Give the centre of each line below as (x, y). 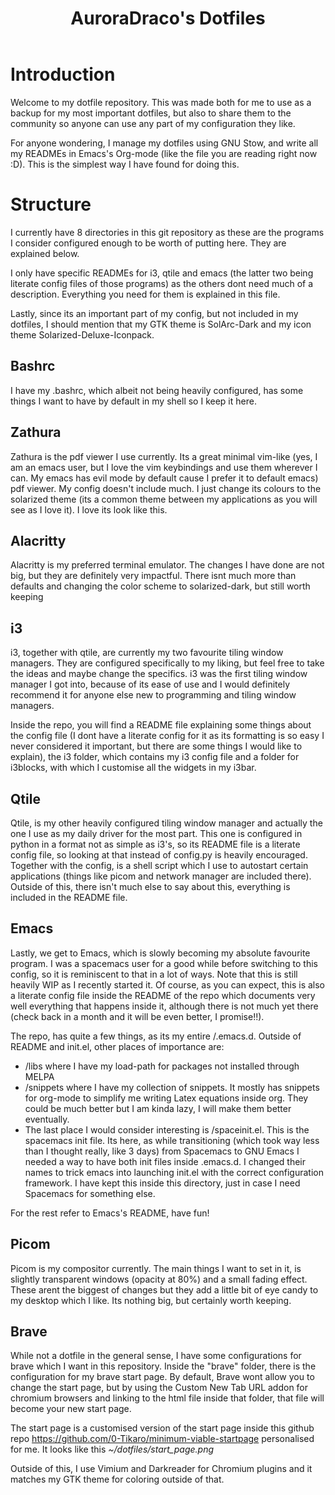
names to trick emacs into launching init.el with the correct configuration (174, 1172)
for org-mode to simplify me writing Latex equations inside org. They (166, 1098)
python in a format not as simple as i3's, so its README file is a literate (155, 844)
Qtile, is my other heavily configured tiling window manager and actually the (166, 823)
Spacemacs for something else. (90, 1193)
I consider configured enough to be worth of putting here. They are (148, 243)
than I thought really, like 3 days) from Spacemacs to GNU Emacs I (162, 1151)
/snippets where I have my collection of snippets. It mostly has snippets (172, 1087)
